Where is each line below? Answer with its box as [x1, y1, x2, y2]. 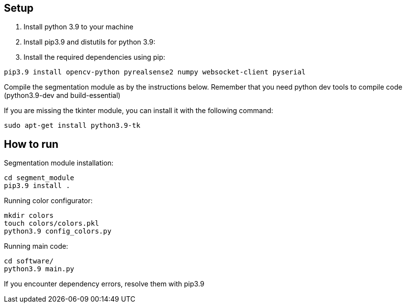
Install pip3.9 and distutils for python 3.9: [24, 38, 155, 47]
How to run [4, 138, 59, 150]
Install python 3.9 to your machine [24, 23, 133, 31]
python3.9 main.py [4, 265, 75, 273]
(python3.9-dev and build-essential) [4, 91, 121, 100]
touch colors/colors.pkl [4, 219, 99, 228]
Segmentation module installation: [4, 159, 114, 167]
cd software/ [4, 257, 54, 265]
